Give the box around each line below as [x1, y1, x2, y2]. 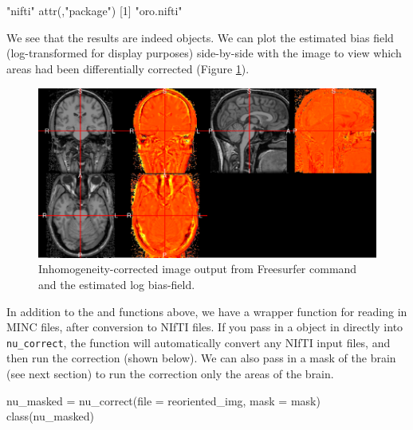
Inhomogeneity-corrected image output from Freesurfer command [38, 260, 357, 277]
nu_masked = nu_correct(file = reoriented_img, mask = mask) [6, 392, 321, 408]
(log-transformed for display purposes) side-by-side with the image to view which [6, 45, 402, 61]
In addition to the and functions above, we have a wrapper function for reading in [6, 303, 407, 319]
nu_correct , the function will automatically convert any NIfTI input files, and [6, 334, 391, 350]
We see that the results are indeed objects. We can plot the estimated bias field [6, 29, 394, 45]
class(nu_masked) [6, 408, 94, 424]
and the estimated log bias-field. [38, 276, 195, 292]
